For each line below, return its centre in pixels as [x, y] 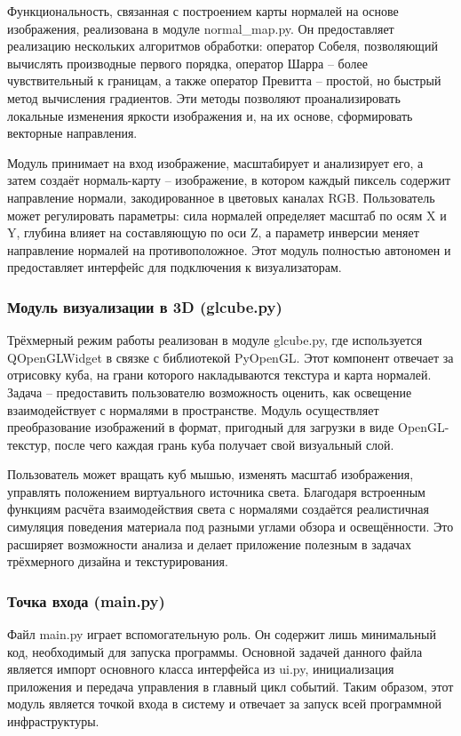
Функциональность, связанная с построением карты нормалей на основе [203, 11]
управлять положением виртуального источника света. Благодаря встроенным [216, 491]
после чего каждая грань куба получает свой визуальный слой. [224, 444]
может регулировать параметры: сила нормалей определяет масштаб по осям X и [227, 215]
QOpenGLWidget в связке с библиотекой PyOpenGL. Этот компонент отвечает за [230, 357]
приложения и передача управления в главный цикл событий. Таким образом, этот [230, 686]
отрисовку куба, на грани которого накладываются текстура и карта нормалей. [219, 375]
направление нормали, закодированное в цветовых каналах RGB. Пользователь [221, 197]
